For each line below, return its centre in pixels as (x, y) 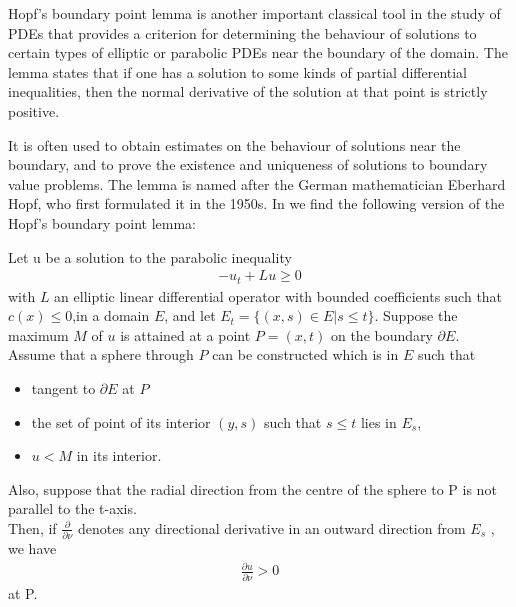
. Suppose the (416, 315)
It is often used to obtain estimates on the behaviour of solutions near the (234, 144)
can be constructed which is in (305, 354)
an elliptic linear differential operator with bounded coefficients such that (278, 295)
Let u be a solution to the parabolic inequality (150, 256)
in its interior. (119, 455)
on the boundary (381, 334)
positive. (34, 110)
